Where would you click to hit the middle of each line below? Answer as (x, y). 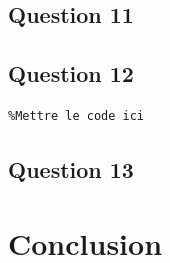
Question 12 (71, 73)
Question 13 (71, 168)
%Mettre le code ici (76, 115)
